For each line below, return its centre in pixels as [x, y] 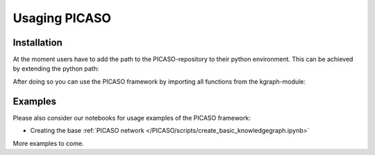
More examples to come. [48, 143]
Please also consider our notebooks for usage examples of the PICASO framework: [132, 118]
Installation [37, 43]
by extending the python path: [56, 69]
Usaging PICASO [62, 18]
